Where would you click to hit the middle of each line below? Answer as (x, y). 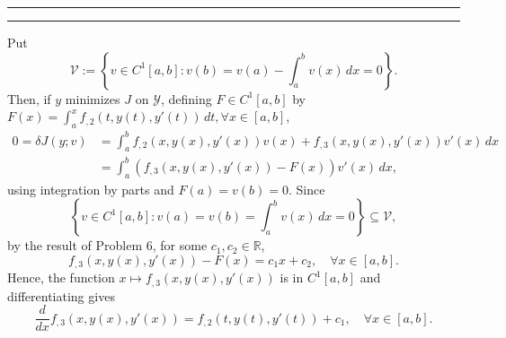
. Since (306, 189)
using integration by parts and (91, 189)
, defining (186, 98)
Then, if (29, 98)
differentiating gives (61, 295)
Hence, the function (61, 277)
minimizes (93, 98)
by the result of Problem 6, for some (107, 245)
